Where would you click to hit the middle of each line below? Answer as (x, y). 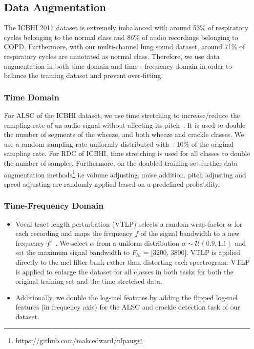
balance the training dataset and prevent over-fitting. (84, 75)
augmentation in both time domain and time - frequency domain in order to (118, 66)
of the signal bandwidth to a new (190, 233)
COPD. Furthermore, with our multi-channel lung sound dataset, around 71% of (125, 47)
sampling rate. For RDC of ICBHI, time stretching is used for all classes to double (127, 153)
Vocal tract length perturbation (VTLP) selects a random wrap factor (120, 223)
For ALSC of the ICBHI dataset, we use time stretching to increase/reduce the (122, 115)
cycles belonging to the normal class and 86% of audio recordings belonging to (121, 37)
